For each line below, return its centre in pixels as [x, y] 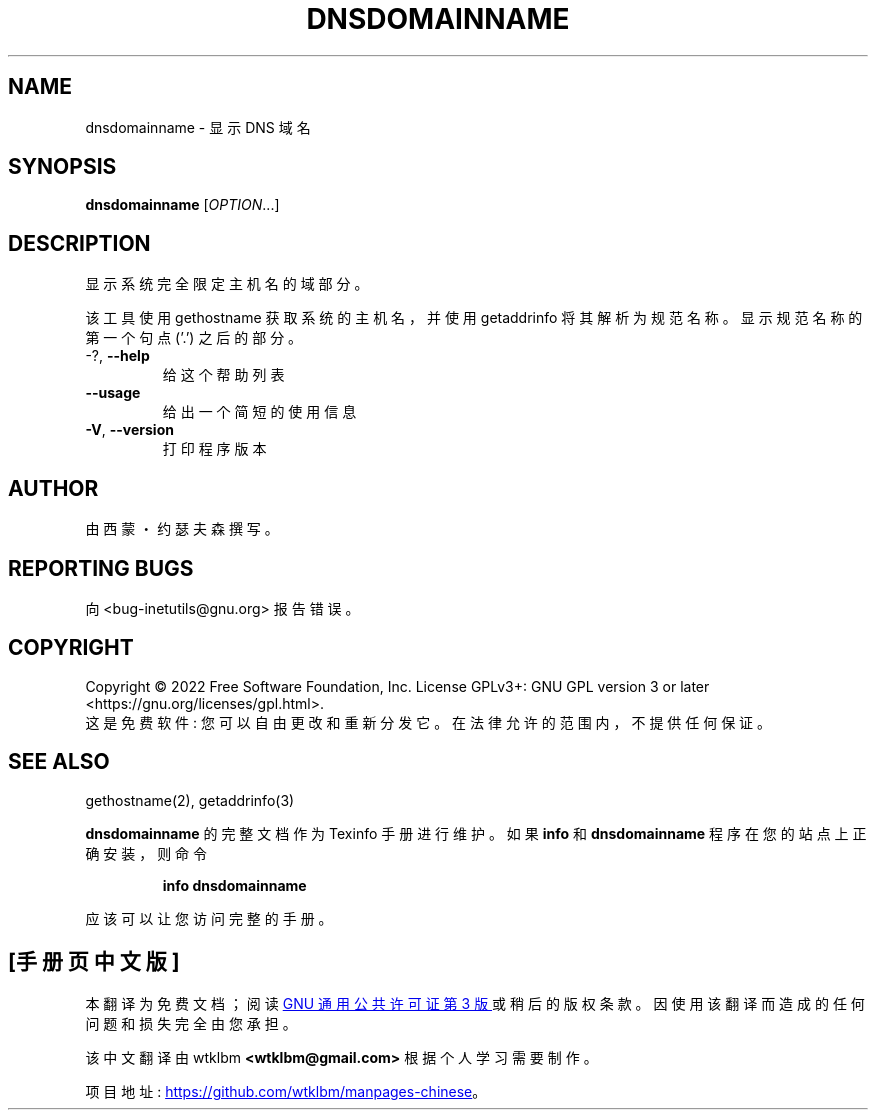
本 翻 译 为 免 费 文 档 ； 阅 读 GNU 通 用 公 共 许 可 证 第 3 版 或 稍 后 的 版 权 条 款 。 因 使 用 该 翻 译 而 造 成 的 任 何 [475, 1003]
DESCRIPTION [79, 243]
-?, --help [117, 356]
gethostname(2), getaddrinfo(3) [190, 800]
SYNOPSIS [62, 167]
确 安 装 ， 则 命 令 [146, 853]
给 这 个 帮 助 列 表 [223, 375]
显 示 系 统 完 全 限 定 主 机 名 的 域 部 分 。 [227, 284]
